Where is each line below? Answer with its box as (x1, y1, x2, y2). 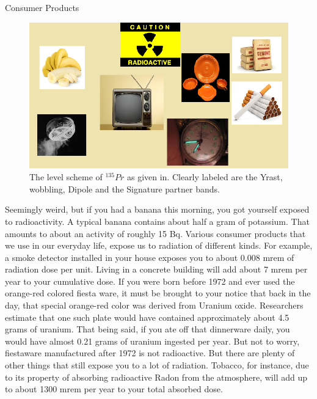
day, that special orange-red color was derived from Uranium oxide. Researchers (5, 299, 304, 312)
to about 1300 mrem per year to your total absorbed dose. (5, 383, 223, 395)
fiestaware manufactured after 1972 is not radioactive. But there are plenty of (5, 346, 295, 359)
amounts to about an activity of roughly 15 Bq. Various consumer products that (5, 227, 306, 240)
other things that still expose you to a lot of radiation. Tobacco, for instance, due (5, 359, 309, 372)
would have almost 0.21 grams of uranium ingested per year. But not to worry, (5, 334, 300, 347)
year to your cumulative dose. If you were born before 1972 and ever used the (5, 274, 295, 287)
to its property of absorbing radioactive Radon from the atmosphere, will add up (5, 370, 307, 383)
